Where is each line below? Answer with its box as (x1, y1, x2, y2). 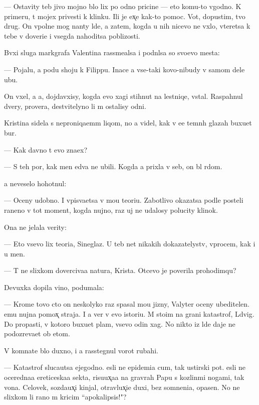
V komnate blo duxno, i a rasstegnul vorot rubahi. (4, 345, 158, 355)
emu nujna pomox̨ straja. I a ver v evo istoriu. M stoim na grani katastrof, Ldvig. (4, 309, 254, 319)
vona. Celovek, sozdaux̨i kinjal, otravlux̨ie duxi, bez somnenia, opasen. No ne (4, 381, 240, 392)
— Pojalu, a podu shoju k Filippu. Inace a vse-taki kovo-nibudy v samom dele (4, 64, 245, 74)
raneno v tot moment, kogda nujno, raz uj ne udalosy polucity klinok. (4, 204, 218, 215)
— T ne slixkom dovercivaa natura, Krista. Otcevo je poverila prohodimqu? (4, 265, 236, 276)
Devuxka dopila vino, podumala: (4, 282, 104, 292)
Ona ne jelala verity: (4, 221, 67, 232)
